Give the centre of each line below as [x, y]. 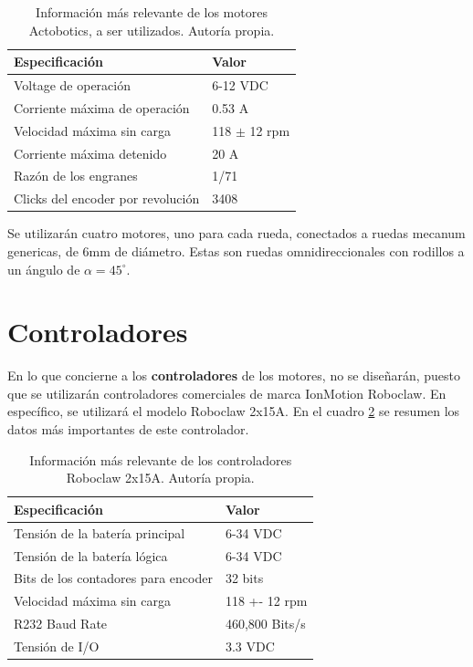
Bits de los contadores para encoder [113, 578]
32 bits [244, 578]
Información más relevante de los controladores [161, 459]
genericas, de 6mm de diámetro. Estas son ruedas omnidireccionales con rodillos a [236, 250]
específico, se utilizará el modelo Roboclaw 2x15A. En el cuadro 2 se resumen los [234, 411]
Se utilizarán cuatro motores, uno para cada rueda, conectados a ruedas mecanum [236, 233]
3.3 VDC [250, 646]
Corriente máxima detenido [90, 153]
